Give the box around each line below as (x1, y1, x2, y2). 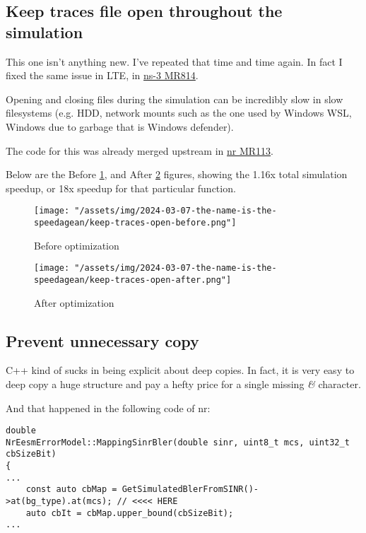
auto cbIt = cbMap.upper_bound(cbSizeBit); (25, 508, 234, 518)
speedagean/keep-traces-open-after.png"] (34, 274, 232, 285)
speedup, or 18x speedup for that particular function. (6, 180, 236, 195)
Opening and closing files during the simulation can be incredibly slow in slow (6, 91, 343, 106)
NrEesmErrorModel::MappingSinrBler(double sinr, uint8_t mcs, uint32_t (6, 437, 350, 447)
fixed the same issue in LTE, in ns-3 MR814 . (6, 68, 199, 83)
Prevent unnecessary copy (6, 329, 199, 351)
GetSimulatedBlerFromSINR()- (122, 484, 259, 495)
